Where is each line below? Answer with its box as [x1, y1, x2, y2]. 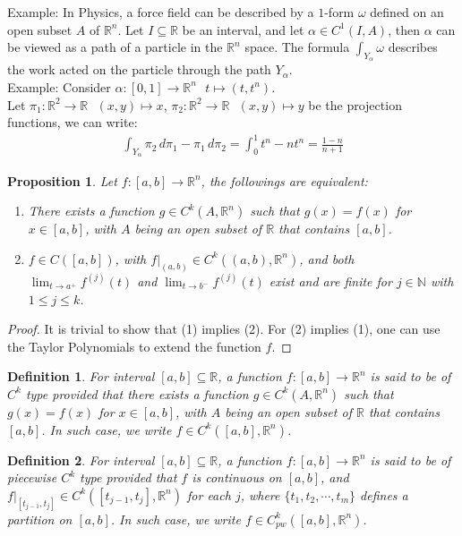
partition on [7, 509, 73, 528]
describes [388, 38, 438, 56]
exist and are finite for [269, 271, 392, 290]
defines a [360, 485, 408, 504]
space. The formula [244, 38, 350, 56]
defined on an [370, 3, 444, 21]
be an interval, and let [182, 20, 304, 38]
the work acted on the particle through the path [7, 60, 271, 79]
